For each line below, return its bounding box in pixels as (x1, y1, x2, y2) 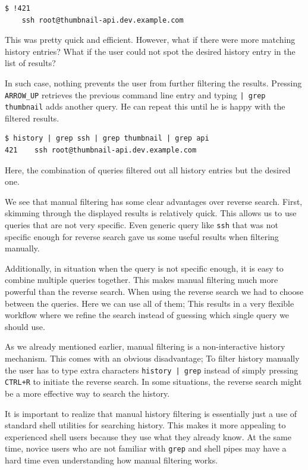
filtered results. (5, 111, 59, 124)
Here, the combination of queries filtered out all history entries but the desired (5, 163, 291, 176)
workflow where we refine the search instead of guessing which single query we (5, 309, 290, 321)
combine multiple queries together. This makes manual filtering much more (5, 273, 278, 286)
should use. (5, 320, 45, 332)
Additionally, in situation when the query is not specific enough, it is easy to (5, 262, 284, 274)
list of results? (5, 57, 56, 69)
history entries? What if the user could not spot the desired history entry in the (5, 45, 296, 57)
